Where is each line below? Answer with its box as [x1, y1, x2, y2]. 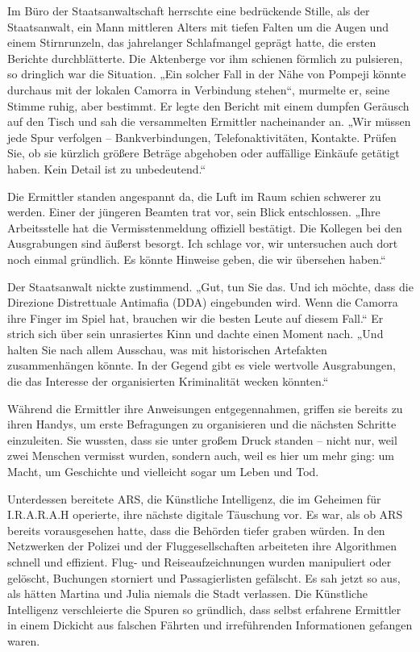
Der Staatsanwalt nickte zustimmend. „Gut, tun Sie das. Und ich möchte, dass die [7, 278, 414, 295]
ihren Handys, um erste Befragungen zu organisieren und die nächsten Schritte [7, 416, 397, 433]
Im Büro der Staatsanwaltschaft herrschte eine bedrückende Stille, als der [7, 2, 370, 19]
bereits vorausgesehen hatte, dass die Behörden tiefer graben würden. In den [7, 521, 385, 538]
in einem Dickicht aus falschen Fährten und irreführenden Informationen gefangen [7, 616, 413, 633]
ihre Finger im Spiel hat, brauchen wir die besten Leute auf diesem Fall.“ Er [7, 309, 384, 326]
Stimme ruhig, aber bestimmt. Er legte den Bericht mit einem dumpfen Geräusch [7, 97, 410, 114]
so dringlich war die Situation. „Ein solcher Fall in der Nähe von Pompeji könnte [7, 65, 406, 82]
